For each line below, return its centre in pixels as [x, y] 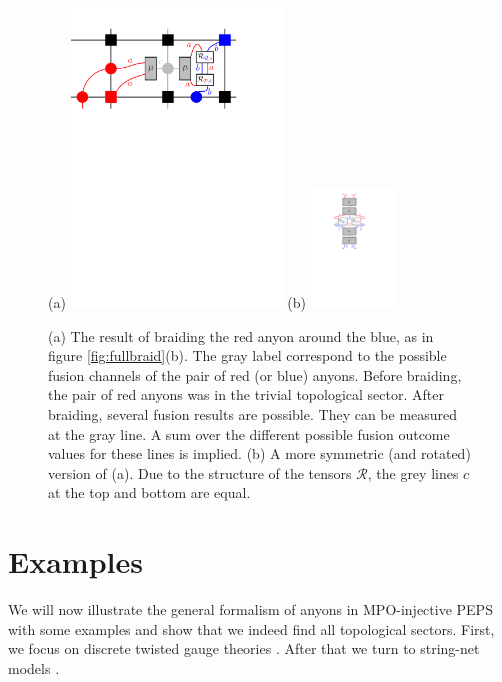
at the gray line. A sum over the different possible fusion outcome [249, 433]
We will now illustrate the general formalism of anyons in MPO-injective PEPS [250, 609]
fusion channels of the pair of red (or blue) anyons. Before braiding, [255, 374]
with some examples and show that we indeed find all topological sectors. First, [251, 628]
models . [34, 667]
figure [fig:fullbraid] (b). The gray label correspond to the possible [247, 355]
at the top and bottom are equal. [149, 492]
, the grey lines [413, 472]
